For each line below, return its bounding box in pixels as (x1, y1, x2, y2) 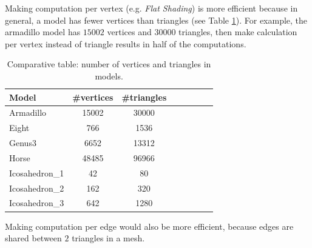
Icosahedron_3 (9, 196, 64, 209)
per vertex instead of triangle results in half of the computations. (5, 37, 246, 50)
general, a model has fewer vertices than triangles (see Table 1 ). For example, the (5, 13, 308, 26)
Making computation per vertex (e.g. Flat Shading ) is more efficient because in (5, 2, 298, 14)
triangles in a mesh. (72, 232, 145, 244)
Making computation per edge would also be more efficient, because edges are (5, 220, 294, 232)
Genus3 (9, 136, 36, 149)
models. (95, 69, 123, 82)
